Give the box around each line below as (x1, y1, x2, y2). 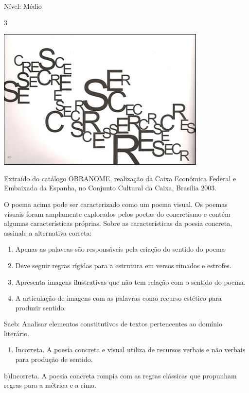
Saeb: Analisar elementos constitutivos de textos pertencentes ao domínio (4, 319, 222, 329)
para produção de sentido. (15, 354, 93, 364)
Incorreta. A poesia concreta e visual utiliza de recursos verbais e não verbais (15, 344, 246, 355)
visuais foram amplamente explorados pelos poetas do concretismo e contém (4, 208, 231, 219)
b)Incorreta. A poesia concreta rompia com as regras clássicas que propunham (4, 370, 237, 380)
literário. (4, 328, 30, 338)
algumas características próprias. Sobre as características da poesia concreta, (4, 218, 232, 228)
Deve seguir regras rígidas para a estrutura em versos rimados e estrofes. (15, 260, 231, 270)
